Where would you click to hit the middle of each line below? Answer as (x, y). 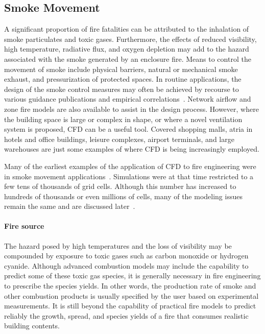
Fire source (24, 226)
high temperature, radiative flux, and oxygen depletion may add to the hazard (127, 49)
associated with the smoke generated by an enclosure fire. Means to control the (128, 58)
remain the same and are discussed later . (70, 206)
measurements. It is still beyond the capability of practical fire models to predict (130, 306)
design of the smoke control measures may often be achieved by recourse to (122, 89)
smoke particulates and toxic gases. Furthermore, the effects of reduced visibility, (130, 39)
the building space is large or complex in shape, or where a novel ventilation (123, 119)
